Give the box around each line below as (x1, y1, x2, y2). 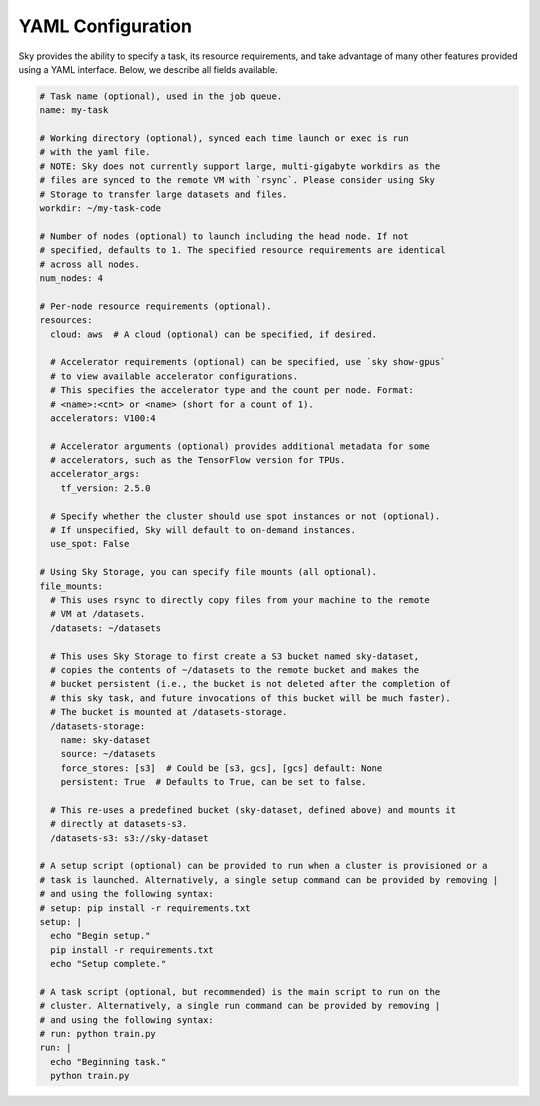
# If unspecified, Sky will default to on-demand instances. (50, 525, 357, 536)
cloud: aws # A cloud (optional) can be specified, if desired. (50, 328, 378, 340)
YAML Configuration (18, 15, 192, 37)
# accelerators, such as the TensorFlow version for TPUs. (50, 455, 346, 466)
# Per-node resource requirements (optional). (39, 300, 272, 312)
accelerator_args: (50, 468, 140, 480)
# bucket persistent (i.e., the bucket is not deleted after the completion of (50, 678, 452, 690)
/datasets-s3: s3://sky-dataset (50, 832, 209, 844)
